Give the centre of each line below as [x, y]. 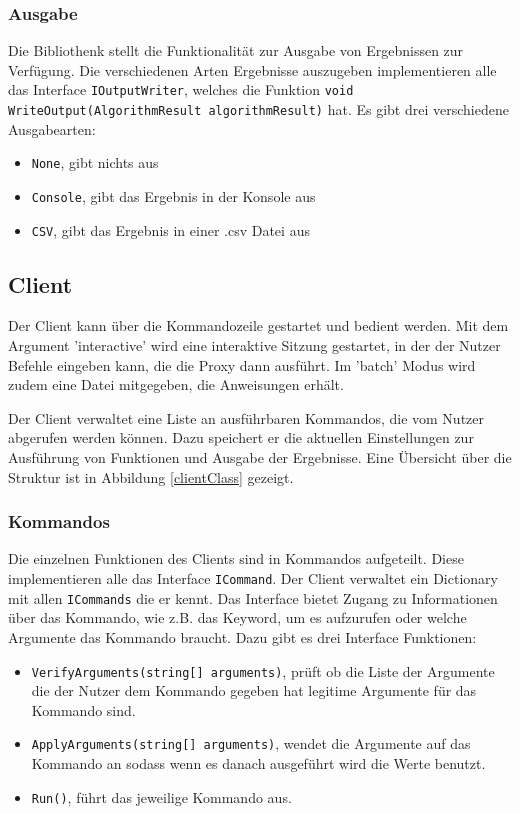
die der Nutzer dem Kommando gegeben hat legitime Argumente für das [254, 690]
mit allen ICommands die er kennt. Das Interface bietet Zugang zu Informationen [253, 597]
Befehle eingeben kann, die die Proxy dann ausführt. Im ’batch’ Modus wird [242, 364]
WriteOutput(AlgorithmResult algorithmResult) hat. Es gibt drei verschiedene [258, 109]
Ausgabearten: [52, 128]
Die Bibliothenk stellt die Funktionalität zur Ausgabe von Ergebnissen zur [236, 50]
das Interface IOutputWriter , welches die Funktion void [181, 89]
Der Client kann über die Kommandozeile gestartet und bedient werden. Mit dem [258, 325]
